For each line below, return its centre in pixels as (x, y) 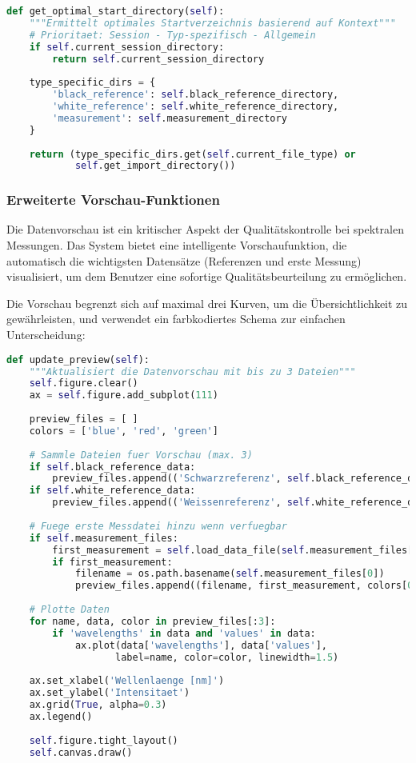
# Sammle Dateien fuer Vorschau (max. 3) (141, 455)
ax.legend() (61, 716)
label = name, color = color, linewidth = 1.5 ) (227, 657)
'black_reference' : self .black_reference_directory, (196, 95)
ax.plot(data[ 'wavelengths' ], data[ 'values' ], (201, 645)
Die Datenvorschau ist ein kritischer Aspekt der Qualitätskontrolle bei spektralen (205, 229)
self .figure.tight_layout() (104, 740)
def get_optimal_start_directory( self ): (116, 11)
